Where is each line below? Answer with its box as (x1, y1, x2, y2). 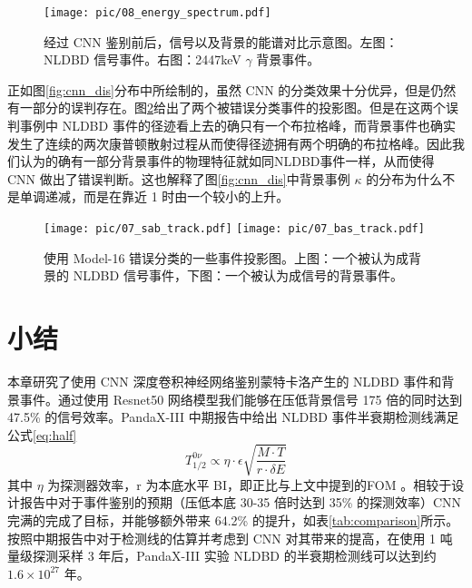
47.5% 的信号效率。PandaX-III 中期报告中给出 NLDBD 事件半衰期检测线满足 (7, 407, 459, 426)
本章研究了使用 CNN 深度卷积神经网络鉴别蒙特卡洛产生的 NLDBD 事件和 (7, 371, 442, 390)
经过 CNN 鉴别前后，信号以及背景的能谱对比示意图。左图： (44, 32, 398, 51)
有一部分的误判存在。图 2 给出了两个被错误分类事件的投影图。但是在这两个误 (7, 98, 458, 117)
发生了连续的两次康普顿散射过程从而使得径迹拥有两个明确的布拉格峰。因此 (7, 133, 452, 152)
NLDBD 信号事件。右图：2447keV (44, 50, 241, 69)
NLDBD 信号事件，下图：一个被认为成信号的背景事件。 (73, 266, 403, 285)
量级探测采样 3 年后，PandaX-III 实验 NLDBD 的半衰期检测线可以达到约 (7, 546, 437, 565)
